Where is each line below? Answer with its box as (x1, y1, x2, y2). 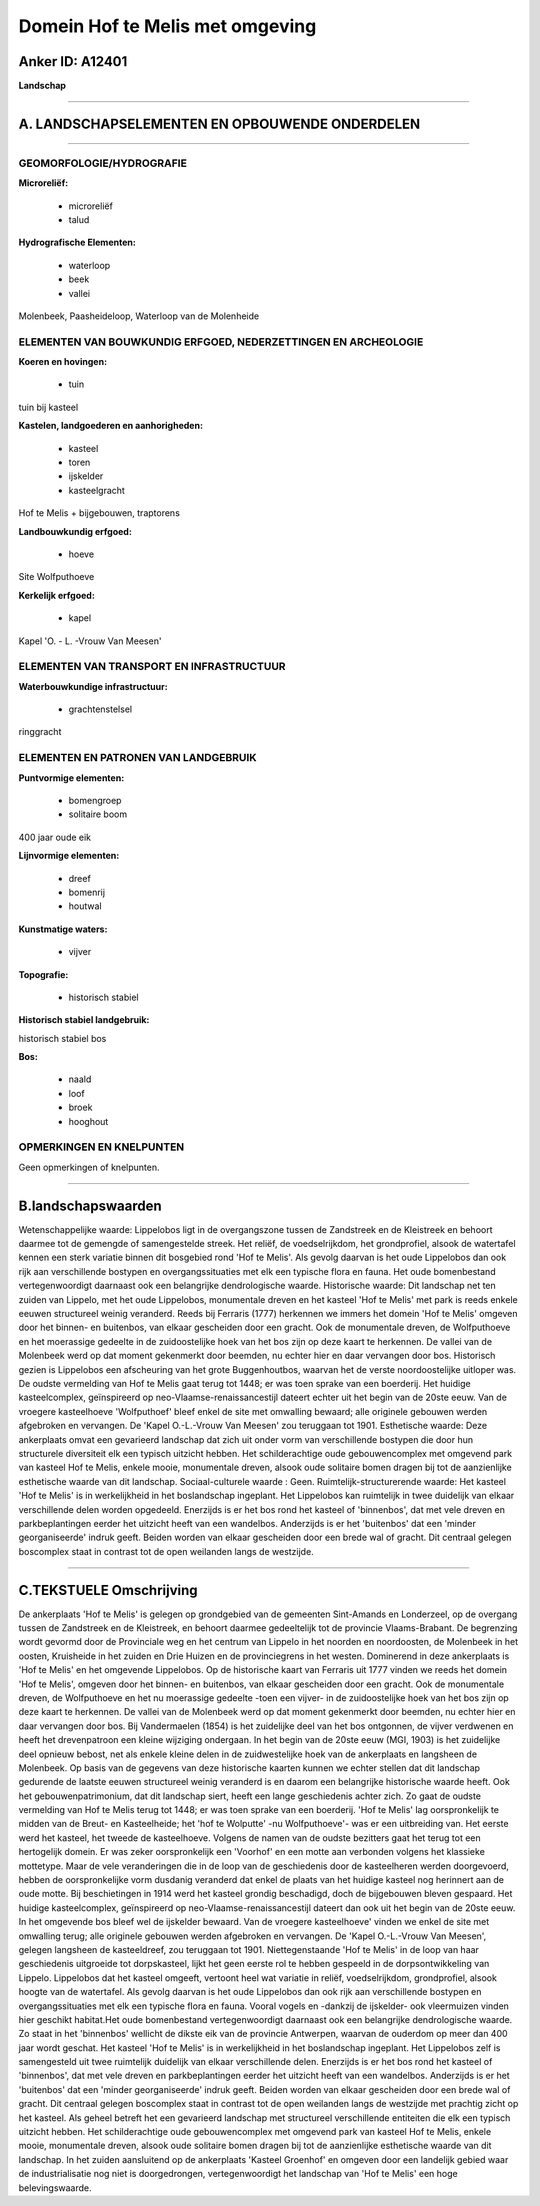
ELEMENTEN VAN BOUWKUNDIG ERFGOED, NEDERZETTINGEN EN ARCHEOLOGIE (18, 335, 424, 349)
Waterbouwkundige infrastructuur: (18, 680, 169, 692)
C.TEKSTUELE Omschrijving (18, 1581, 199, 1599)
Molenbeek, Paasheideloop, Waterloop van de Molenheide (18, 310, 260, 322)
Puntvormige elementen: (18, 771, 125, 784)
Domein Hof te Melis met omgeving (18, 15, 317, 37)
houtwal (68, 900, 102, 912)
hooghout (68, 1115, 109, 1127)
